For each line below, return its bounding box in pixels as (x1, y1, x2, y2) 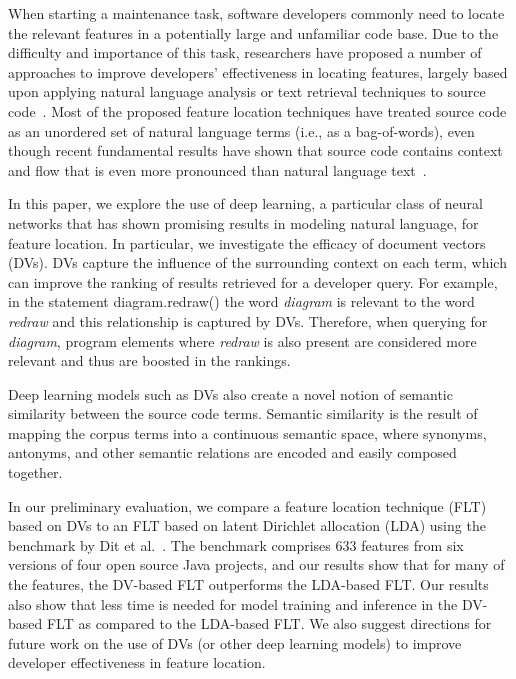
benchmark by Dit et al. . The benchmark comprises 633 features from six (8, 534, 464, 555)
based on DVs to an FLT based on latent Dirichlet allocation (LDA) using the (8, 515, 486, 536)
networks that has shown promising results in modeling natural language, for (8, 212, 479, 233)
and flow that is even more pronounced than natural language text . (8, 159, 427, 180)
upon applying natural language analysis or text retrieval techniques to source (8, 81, 486, 102)
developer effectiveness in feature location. (8, 652, 266, 673)
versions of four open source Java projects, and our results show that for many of (8, 554, 505, 575)
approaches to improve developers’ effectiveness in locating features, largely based (8, 61, 508, 82)
